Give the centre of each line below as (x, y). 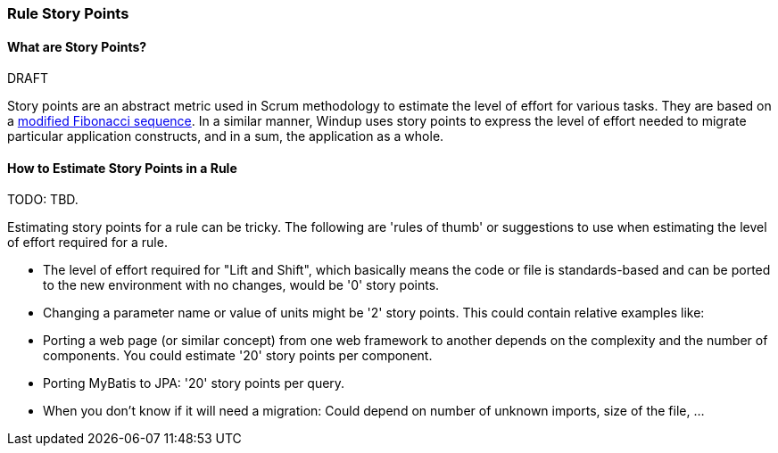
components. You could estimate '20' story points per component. (238, 356)
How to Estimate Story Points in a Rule (122, 168)
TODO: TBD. (43, 200)
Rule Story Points (68, 13)
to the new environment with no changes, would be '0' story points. (241, 285)
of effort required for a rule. (87, 243)
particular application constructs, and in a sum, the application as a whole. (226, 136)
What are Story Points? (77, 46)
